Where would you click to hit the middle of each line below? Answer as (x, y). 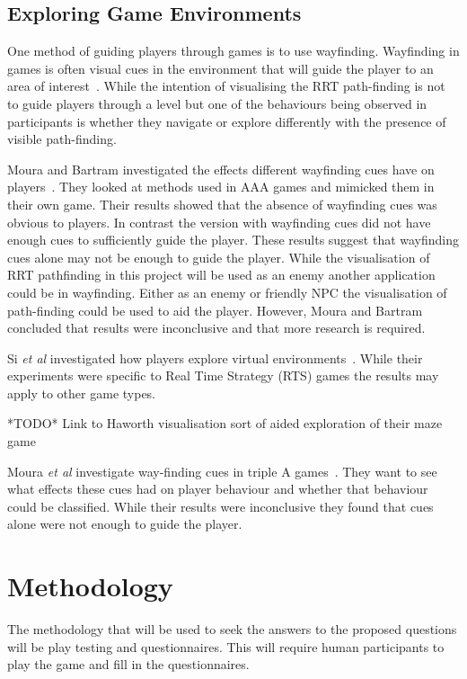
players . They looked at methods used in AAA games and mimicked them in (221, 187)
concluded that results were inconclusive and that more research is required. (216, 328)
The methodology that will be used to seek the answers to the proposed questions (232, 629)
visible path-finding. (62, 139)
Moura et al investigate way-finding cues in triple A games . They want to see (222, 471)
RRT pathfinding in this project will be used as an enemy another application (221, 275)
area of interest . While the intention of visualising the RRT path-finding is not (226, 86)
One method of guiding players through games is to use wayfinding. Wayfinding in (233, 51)
